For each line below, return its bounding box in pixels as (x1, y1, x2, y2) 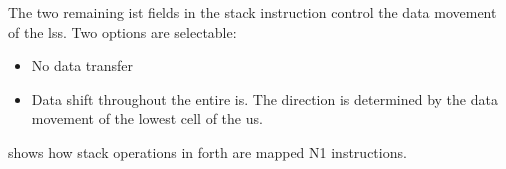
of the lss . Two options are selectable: (8, 21, 237, 42)
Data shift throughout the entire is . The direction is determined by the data (31, 88, 498, 109)
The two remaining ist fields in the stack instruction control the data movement (8, 2, 497, 22)
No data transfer (31, 55, 134, 76)
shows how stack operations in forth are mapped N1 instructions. (8, 141, 407, 162)
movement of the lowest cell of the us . (31, 108, 263, 129)
